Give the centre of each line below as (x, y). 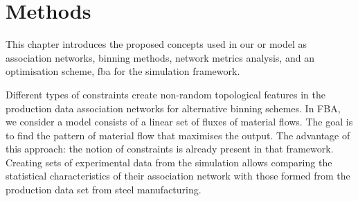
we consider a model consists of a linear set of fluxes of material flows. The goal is (179, 122)
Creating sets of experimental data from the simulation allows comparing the (169, 162)
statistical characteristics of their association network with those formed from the (178, 176)
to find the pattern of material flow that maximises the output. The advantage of (178, 135)
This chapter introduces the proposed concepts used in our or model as (156, 44)
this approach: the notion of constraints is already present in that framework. (170, 149)
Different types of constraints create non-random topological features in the (165, 94)
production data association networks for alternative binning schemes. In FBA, (173, 108)
